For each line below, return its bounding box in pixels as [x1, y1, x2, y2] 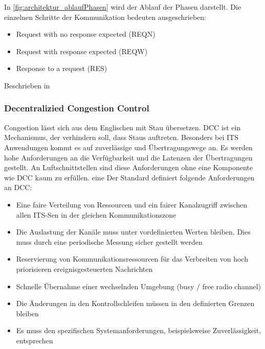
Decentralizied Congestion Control [4, 102, 149, 114]
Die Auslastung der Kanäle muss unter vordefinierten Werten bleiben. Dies [16, 226, 251, 237]
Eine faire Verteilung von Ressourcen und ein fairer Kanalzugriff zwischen [16, 199, 248, 210]
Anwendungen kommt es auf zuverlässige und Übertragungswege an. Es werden [4, 142, 253, 152]
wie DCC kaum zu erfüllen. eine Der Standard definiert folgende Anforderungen [4, 172, 255, 182]
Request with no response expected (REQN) [16, 29, 156, 39]
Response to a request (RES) [16, 63, 107, 74]
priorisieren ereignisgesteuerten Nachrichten [16, 263, 153, 274]
